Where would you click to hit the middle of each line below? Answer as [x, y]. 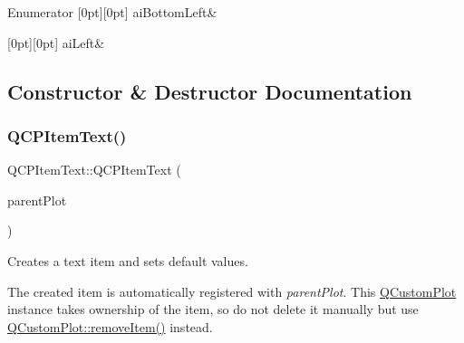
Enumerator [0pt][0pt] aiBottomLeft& [112, 12]
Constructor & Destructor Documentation [210, 91]
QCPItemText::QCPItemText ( [94, 170]
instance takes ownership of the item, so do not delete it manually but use [213, 309]
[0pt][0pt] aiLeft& [56, 42]
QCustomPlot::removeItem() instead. [110, 326]
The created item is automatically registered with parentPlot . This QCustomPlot [232, 291]
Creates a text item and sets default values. [128, 260]
